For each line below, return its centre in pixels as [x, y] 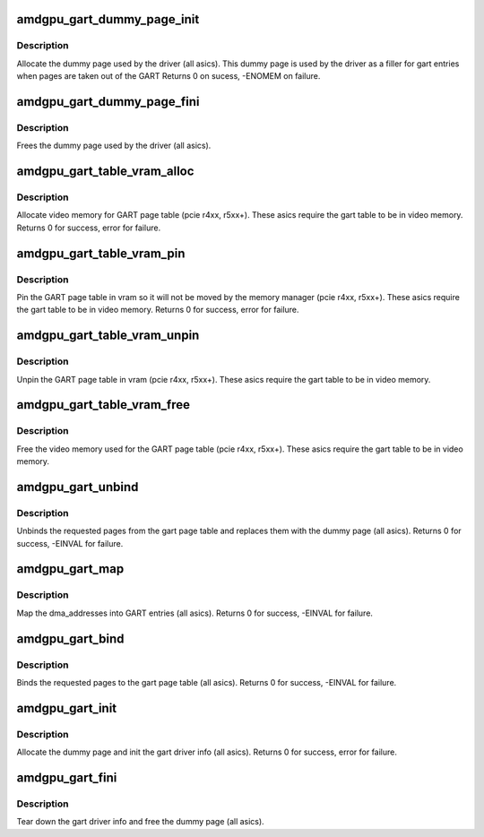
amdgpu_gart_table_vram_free [103, 405]
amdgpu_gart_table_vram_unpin [108, 336]
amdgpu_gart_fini [67, 777]
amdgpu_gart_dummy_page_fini [108, 102]
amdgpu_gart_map [70, 569]
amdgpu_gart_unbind [78, 487]
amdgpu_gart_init [67, 708]
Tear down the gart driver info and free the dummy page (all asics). [140, 822]
